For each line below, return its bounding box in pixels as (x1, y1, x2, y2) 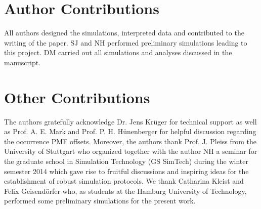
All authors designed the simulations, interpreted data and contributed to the (4, 27, 244, 38)
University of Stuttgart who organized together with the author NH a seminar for (4, 146, 257, 156)
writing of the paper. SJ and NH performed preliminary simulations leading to (4, 37, 247, 48)
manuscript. (4, 57, 41, 67)
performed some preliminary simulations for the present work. (4, 195, 196, 206)
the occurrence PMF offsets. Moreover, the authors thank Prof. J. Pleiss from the (4, 136, 257, 146)
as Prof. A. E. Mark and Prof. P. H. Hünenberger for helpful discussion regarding (4, 126, 256, 137)
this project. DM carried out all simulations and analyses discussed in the (4, 47, 232, 58)
